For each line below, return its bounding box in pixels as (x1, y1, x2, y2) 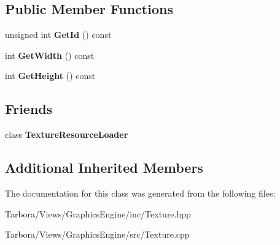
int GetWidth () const (5, 48, 95, 61)
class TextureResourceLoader (5, 128, 128, 141)
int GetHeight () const (5, 69, 96, 82)
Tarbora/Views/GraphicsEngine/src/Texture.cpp (5, 228, 190, 241)
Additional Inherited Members (5, 158, 203, 177)
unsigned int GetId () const (5, 28, 112, 41)
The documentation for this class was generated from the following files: (5, 186, 276, 199)
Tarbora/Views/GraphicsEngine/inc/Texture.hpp (5, 207, 191, 220)
